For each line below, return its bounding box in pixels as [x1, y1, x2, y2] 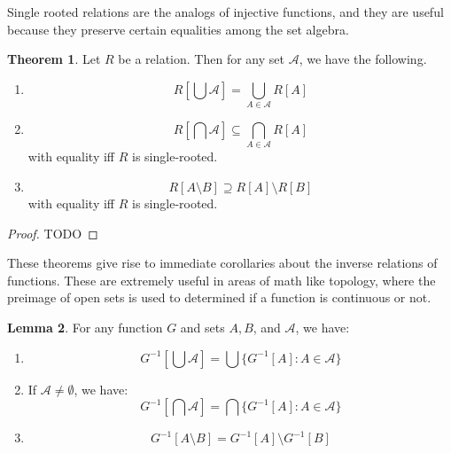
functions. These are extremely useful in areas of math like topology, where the [7, 270, 436, 289]
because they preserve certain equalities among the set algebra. [7, 20, 349, 38]
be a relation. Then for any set [118, 50, 284, 68]
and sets [180, 318, 225, 336]
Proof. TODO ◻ [7, 223, 98, 242]
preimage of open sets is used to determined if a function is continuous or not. [7, 288, 432, 307]
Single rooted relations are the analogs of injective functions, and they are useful [7, 3, 444, 20]
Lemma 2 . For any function [7, 318, 163, 336]
